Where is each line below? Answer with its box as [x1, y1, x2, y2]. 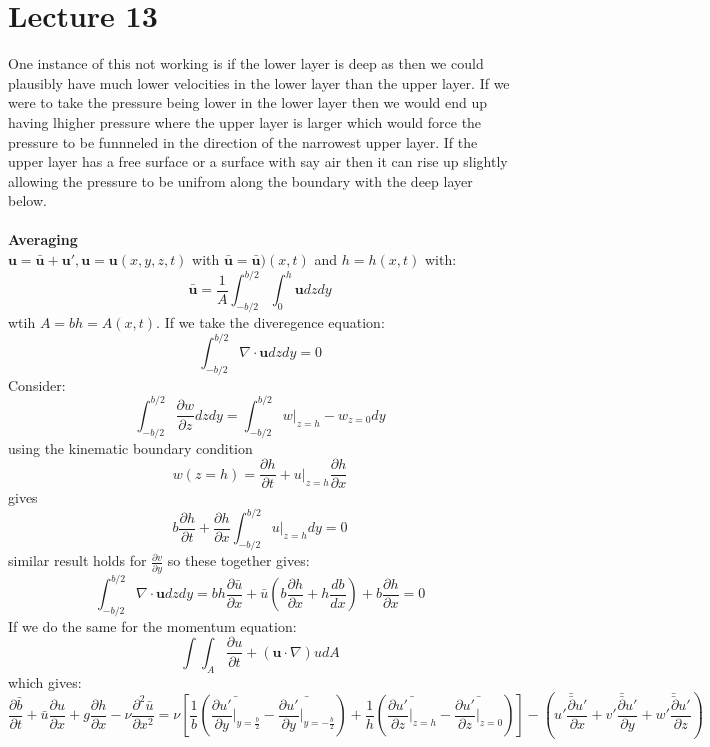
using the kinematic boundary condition [8, 437, 253, 458]
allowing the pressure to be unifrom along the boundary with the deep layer [8, 170, 473, 191]
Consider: [8, 374, 66, 395]
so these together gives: [167, 550, 310, 571]
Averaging [8, 229, 78, 250]
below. [8, 190, 47, 211]
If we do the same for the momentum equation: [8, 615, 297, 636]
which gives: [8, 671, 82, 692]
